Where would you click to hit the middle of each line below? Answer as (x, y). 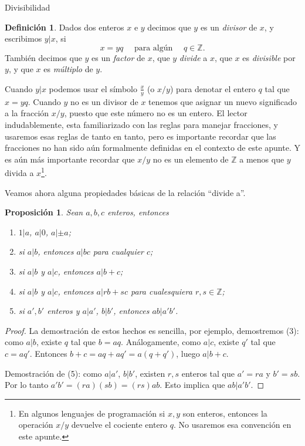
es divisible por (269, 57)
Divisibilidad (28, 7)
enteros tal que (208, 373)
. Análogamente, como (161, 342)
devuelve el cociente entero (119, 425)
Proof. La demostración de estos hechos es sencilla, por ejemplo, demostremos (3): (152, 330)
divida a (19, 173)
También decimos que (43, 57)
